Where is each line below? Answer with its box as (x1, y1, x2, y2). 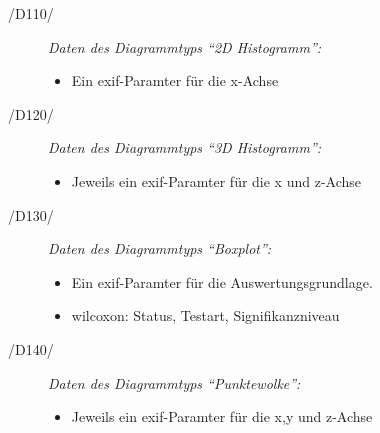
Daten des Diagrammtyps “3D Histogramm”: (48, 137, 322, 158)
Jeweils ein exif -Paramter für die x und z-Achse (71, 170, 362, 191)
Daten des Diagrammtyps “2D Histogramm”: (48, 36, 322, 57)
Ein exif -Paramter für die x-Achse (71, 70, 279, 91)
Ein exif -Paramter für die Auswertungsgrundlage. (71, 271, 373, 292)
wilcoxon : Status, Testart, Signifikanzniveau (71, 305, 340, 326)
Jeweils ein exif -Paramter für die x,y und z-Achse (71, 406, 373, 427)
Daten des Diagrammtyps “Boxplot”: (48, 238, 272, 259)
